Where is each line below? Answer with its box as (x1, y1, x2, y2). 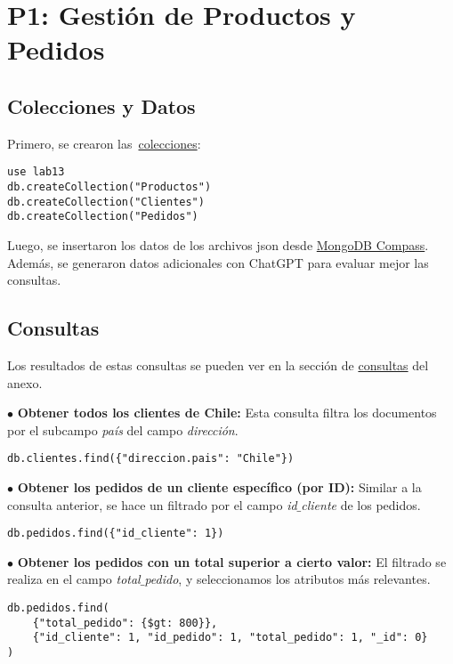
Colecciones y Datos (7, 92, 196, 119)
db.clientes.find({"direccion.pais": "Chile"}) (7, 452, 295, 466)
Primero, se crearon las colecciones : (7, 134, 201, 152)
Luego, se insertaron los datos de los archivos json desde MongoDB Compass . (7, 235, 429, 254)
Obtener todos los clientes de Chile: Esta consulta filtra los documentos (17, 403, 437, 422)
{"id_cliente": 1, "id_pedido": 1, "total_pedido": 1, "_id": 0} (32, 631, 428, 644)
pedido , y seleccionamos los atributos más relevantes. (144, 570, 431, 588)
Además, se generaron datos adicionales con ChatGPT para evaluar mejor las (7, 253, 429, 271)
